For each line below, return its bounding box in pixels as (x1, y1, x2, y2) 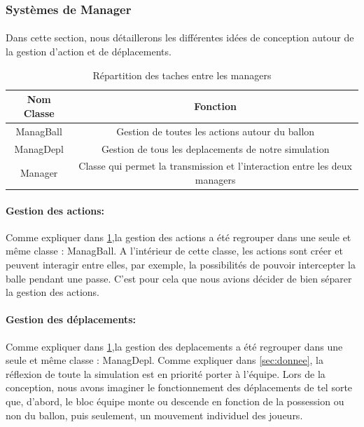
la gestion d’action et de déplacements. (6, 44, 171, 59)
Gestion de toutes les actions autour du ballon (116, 123, 315, 138)
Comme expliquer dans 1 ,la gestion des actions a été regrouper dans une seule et (6, 229, 351, 244)
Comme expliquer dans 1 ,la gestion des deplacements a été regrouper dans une (6, 339, 343, 353)
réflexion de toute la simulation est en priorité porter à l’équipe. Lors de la (6, 366, 325, 381)
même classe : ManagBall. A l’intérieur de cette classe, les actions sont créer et (6, 243, 343, 258)
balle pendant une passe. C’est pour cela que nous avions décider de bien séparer (6, 271, 352, 285)
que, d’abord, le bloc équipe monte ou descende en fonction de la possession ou (6, 393, 344, 408)
